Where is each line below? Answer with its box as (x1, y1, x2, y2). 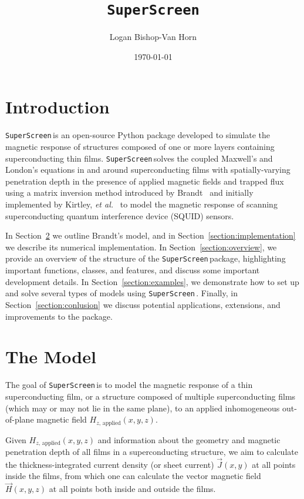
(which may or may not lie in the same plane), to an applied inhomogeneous (5, 401, 280, 414)
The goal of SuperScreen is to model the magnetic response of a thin (5, 379, 253, 391)
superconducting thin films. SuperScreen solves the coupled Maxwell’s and (5, 152, 273, 164)
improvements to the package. (5, 310, 113, 322)
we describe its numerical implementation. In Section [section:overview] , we (5, 240, 277, 253)
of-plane (5, 413, 34, 426)
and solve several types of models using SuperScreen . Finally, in (5, 287, 238, 299)
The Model (5, 344, 96, 369)
